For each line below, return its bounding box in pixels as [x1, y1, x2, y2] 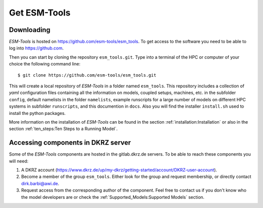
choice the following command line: [9, 61, 80, 67]
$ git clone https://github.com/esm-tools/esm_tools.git [18, 72, 157, 78]
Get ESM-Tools [9, 7, 71, 18]
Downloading [9, 26, 51, 34]
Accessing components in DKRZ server [9, 139, 131, 147]
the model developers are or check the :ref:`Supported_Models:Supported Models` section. [21, 194, 205, 200]
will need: [9, 158, 29, 164]
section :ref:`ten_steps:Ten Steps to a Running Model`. [9, 126, 118, 132]
